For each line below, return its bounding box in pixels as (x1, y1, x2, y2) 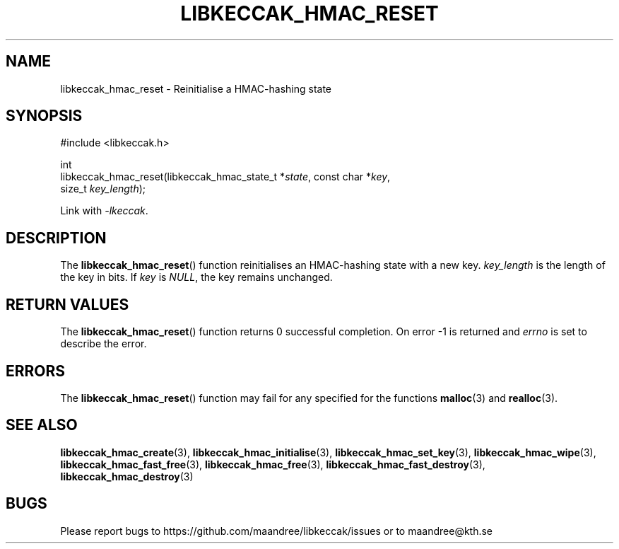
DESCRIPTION (6, 229, 107, 247)
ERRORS (6, 362, 66, 380)
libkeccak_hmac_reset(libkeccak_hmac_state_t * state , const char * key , (60, 171, 391, 183)
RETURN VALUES (6, 295, 129, 313)
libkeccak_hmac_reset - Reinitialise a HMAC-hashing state (60, 82, 332, 95)
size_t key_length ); (60, 183, 146, 195)
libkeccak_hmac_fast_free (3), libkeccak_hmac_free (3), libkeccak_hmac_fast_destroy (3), (60, 458, 485, 470)
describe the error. (60, 337, 147, 350)
